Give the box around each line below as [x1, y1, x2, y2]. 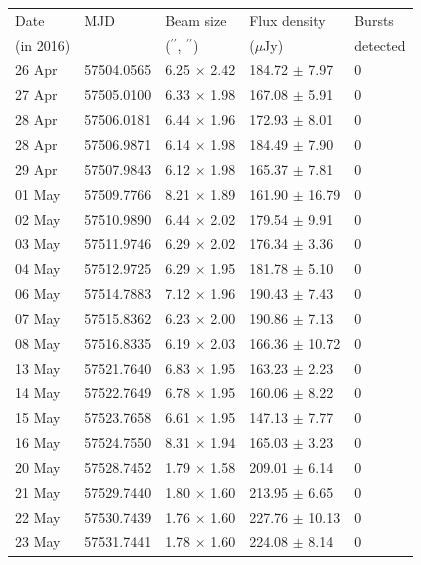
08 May [15, 332, 61, 353]
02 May [15, 208, 61, 229]
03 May [15, 233, 61, 254]
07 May [15, 307, 61, 328]
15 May [15, 407, 61, 428]
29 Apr [15, 158, 58, 179]
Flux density [249, 9, 326, 30]
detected [354, 34, 406, 55]
